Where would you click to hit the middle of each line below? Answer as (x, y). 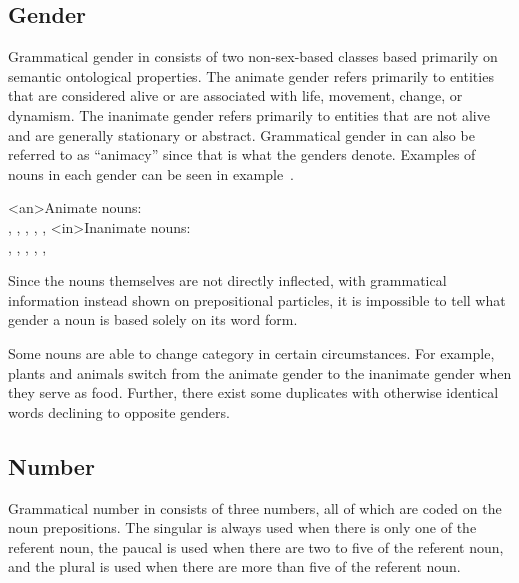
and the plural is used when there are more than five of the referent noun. (234, 566)
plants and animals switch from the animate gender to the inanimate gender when (260, 372)
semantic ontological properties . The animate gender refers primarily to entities (251, 75)
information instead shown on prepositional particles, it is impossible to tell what (257, 299)
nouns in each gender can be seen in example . (151, 173)
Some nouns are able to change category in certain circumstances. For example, (251, 352)
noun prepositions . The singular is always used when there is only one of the (242, 527)
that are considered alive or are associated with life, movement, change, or (235, 95)
